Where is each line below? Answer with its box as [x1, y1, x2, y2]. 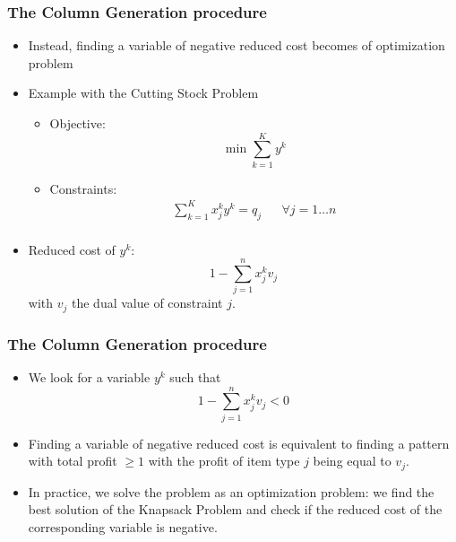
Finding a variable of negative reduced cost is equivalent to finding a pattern [28, 433, 450, 452]
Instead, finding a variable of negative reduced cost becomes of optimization [28, 36, 445, 55]
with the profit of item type [148, 451, 300, 470]
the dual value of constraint [71, 293, 223, 312]
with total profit [28, 451, 117, 470]
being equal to [313, 451, 391, 470]
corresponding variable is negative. [28, 518, 218, 537]
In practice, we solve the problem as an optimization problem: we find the [28, 482, 434, 501]
